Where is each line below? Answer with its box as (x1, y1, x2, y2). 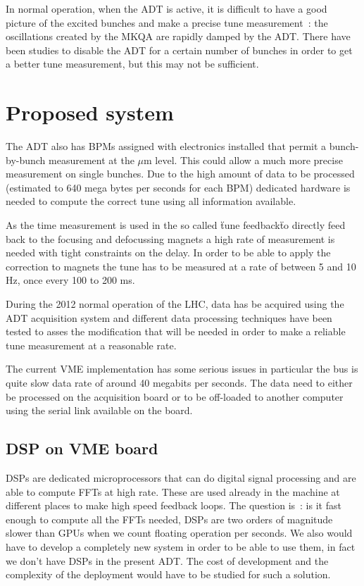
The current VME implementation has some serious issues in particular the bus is (6, 361, 358, 376)
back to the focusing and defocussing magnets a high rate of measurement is (6, 231, 335, 246)
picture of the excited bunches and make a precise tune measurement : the (6, 15, 328, 30)
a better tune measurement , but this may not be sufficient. (6, 56, 259, 71)
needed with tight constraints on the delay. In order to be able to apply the (6, 245, 331, 260)
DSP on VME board (6, 437, 158, 459)
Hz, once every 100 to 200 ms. (6, 273, 135, 287)
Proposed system (6, 98, 174, 127)
